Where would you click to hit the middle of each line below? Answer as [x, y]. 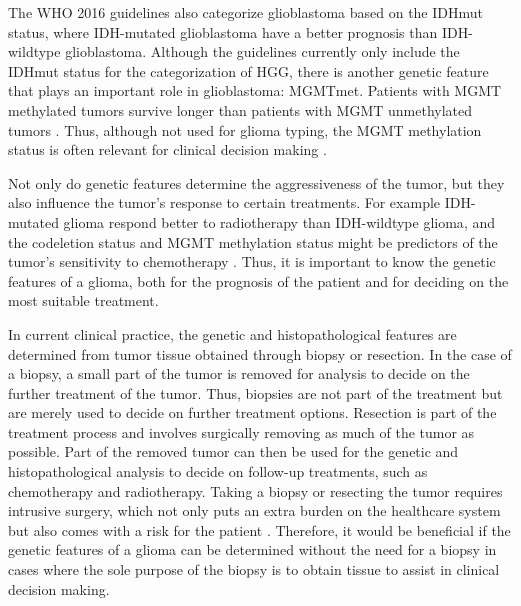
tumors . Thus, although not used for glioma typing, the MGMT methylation [245, 129]
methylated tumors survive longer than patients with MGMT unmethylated [240, 109]
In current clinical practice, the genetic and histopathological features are [232, 333]
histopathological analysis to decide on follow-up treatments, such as [218, 471]
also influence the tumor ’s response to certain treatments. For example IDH [239, 202]
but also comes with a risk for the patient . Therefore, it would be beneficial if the [259, 529]
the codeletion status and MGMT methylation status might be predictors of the [253, 241]
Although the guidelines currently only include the [305, 51]
